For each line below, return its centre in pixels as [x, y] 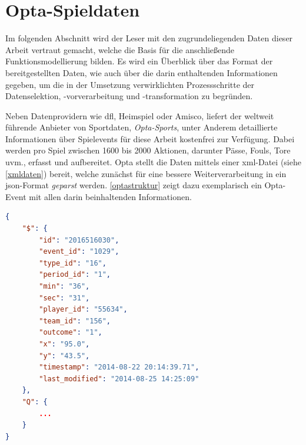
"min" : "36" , [64, 286]
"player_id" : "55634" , [83, 310]
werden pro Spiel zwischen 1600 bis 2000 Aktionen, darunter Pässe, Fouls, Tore [148, 150]
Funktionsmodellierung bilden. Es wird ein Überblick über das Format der [139, 61]
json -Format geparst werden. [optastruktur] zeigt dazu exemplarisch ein [134, 185]
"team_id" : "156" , [75, 321]
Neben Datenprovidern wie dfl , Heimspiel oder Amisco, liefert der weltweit [140, 115]
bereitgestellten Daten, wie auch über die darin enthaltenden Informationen [142, 72]
